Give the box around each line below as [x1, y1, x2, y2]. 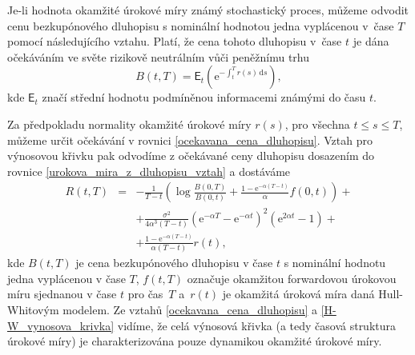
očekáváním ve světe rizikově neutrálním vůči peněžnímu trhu [7, 48, 310, 65]
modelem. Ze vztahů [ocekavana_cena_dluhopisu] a [62, 301, 318, 317]
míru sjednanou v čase [7, 285, 117, 302]
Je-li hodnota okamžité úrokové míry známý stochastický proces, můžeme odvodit [7, 2, 409, 18]
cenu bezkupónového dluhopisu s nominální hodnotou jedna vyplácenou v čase [7, 17, 394, 34]
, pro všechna [284, 115, 350, 132]
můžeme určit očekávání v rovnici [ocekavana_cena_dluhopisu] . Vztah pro [7, 131, 373, 148]
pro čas [127, 285, 163, 302]
